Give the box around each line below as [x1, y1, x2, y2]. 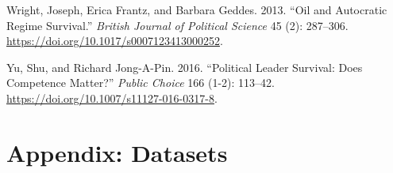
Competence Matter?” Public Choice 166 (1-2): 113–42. [6, 74, 275, 91]
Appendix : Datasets [6, 136, 228, 168]
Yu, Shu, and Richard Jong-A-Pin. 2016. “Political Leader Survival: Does [6, 58, 363, 75]
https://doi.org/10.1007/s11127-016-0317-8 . [6, 89, 218, 106]
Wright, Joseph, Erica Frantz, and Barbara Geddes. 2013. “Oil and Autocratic [6, 2, 387, 17]
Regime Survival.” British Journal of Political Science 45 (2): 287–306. [6, 17, 349, 33]
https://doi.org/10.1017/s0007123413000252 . [6, 32, 223, 49]
